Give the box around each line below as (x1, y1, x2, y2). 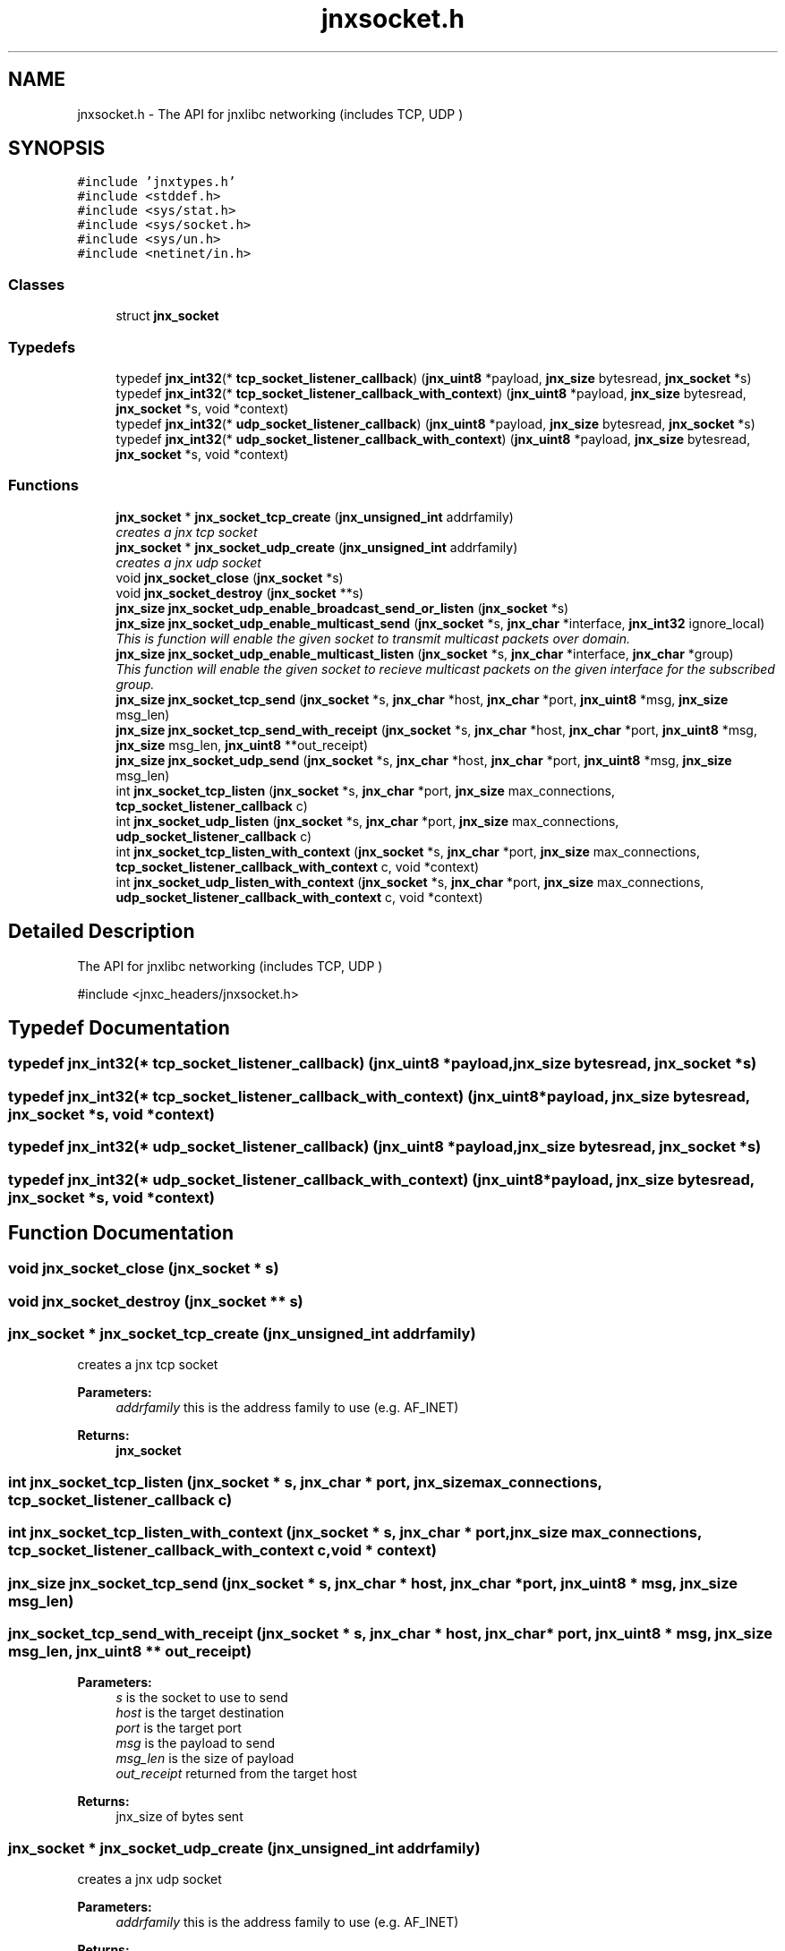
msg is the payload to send (115, 1735, 276, 1751)
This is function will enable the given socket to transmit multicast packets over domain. (115, 630, 630, 646)
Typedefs (8, 337, 76, 356)
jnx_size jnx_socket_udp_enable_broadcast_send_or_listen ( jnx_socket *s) (115, 600, 569, 616)
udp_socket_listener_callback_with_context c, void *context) (115, 889, 483, 905)
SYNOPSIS (8, 137, 106, 160)
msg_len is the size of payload (115, 1751, 294, 1767)
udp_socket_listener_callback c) (115, 828, 312, 844)
